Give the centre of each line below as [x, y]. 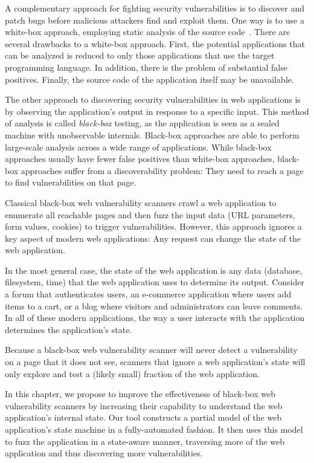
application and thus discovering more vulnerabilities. [104, 453]
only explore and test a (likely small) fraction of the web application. [132, 373]
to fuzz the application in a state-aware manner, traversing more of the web [145, 441]
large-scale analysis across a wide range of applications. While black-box [138, 147]
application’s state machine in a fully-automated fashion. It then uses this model [154, 429]
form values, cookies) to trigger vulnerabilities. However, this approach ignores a [153, 226]
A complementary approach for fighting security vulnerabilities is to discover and [155, 8]
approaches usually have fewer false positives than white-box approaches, [140, 159]
